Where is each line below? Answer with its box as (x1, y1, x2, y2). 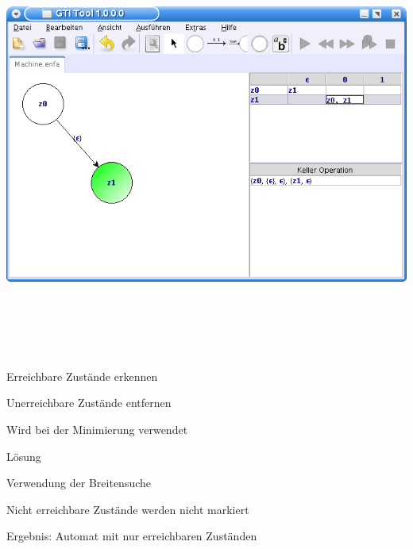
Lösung (6, 447, 41, 464)
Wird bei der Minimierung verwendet (6, 420, 188, 437)
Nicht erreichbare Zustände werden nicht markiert (6, 501, 249, 517)
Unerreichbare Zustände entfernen (6, 394, 172, 411)
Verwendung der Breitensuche (6, 474, 151, 491)
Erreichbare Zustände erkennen (6, 367, 158, 384)
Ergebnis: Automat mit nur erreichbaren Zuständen (6, 528, 257, 544)
